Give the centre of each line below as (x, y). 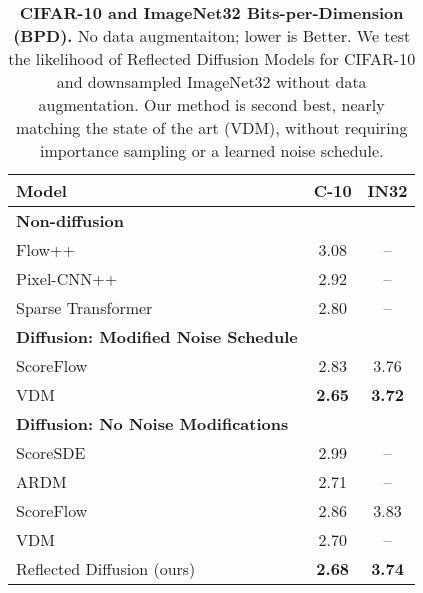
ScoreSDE (51, 452)
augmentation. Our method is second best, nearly (211, 104)
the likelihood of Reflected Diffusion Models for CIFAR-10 (212, 58)
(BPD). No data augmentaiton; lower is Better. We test (212, 35)
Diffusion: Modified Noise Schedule (157, 336)
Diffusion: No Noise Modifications (152, 423)
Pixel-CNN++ (67, 278)
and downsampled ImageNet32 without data (211, 81)
